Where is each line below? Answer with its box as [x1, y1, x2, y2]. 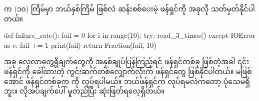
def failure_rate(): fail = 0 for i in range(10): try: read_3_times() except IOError [4, 30, 255, 40]
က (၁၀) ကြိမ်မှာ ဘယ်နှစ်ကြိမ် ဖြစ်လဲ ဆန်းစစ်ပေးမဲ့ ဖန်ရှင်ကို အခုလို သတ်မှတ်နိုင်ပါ [4, 3, 255, 13]
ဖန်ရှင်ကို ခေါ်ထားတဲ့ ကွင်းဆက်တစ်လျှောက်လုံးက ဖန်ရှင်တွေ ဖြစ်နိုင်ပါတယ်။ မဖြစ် [4, 66, 252, 76]
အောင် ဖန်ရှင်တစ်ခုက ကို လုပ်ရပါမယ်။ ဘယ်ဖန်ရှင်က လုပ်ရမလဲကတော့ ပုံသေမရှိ [4, 76, 250, 86]
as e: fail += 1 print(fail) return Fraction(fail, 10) [4, 39, 156, 50]
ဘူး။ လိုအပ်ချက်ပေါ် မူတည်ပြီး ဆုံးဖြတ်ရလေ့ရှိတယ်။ [4, 86, 164, 96]
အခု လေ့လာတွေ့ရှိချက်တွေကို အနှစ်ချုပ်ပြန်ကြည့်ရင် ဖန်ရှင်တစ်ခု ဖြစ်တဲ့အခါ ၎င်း [4, 56, 249, 67]
